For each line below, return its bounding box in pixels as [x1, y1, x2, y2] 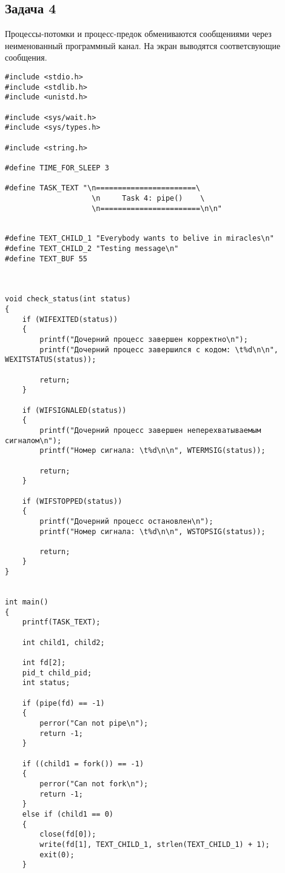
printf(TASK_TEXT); [22, 618, 101, 627]
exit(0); [39, 850, 75, 859]
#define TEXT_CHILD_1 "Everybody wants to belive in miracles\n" [5, 234, 274, 243]
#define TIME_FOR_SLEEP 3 [5, 163, 109, 172]
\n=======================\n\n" [92, 204, 222, 213]
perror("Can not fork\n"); [39, 779, 149, 788]
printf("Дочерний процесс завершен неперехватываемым [39, 426, 261, 435]
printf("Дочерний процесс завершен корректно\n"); [39, 335, 248, 344]
